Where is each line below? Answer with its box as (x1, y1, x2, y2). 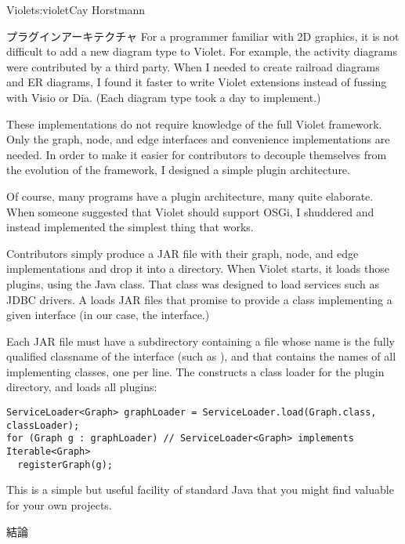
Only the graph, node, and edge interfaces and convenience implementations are (6, 131, 390, 147)
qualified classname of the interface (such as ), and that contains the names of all (6, 348, 396, 364)
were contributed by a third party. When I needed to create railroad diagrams (6, 58, 380, 74)
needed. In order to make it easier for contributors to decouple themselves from (6, 146, 387, 162)
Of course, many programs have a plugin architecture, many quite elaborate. (6, 187, 374, 204)
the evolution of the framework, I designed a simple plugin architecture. (6, 161, 350, 178)
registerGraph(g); (17, 459, 114, 470)
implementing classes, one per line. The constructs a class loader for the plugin (6, 363, 385, 379)
